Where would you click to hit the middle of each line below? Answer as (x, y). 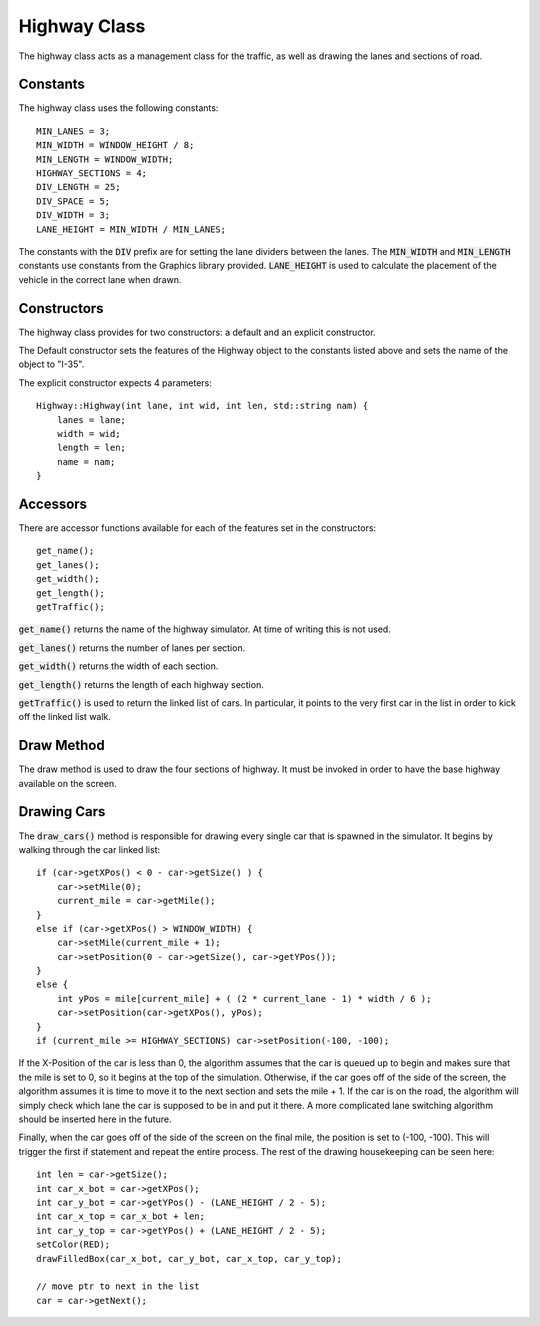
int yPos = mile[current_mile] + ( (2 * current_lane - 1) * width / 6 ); (244, 998)
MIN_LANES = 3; (73, 131)
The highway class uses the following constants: (118, 108)
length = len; (91, 448)
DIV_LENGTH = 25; (78, 187)
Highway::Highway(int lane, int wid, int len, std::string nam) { (202, 406)
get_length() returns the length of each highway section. (141, 684)
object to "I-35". (51, 364)
